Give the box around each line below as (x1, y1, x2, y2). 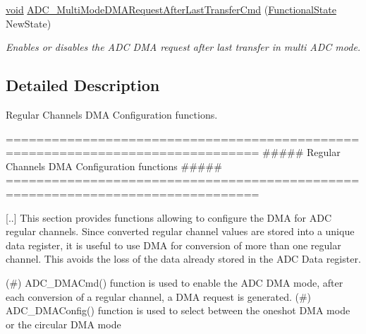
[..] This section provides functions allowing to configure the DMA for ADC (6, 210, 332, 225)
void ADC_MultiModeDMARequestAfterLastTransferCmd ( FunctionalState (6, 2, 336, 16)
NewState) (6, 16, 51, 30)
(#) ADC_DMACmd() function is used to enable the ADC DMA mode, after (6, 275, 343, 290)
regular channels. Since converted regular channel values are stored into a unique (6, 224, 355, 239)
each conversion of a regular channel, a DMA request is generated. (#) (6, 289, 312, 304)
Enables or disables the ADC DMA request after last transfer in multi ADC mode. (6, 40, 361, 54)
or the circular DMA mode (6, 316, 121, 331)
